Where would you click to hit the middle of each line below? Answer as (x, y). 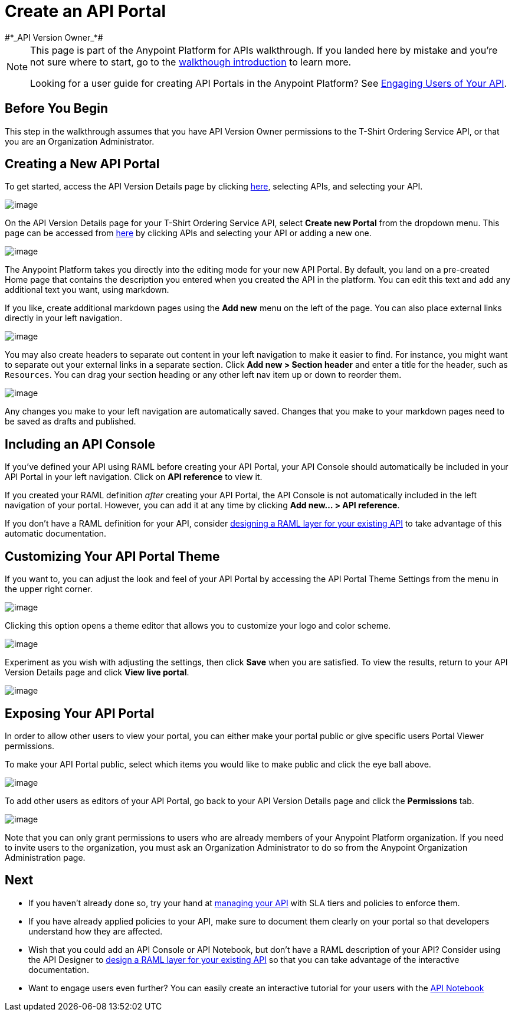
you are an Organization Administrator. (80, 141)
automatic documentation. (56, 534)
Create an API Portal (86, 11)
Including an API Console (80, 444)
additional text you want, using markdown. (87, 290)
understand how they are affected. (96, 931)
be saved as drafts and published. (70, 422)
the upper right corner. (49, 589)
